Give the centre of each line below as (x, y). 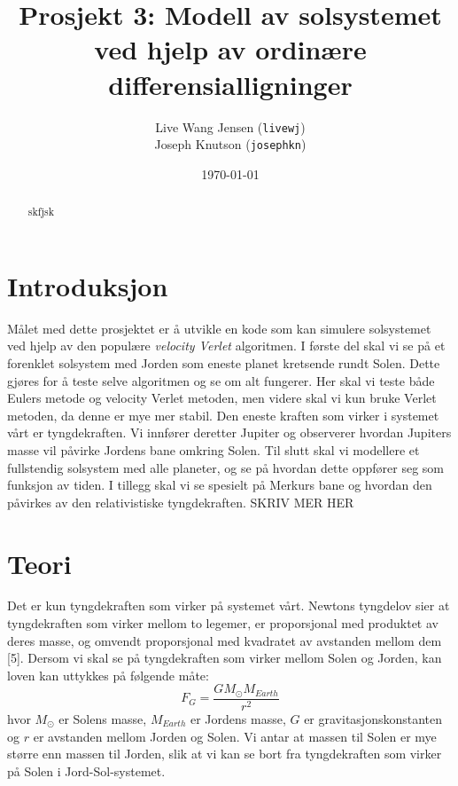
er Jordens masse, (238, 718)
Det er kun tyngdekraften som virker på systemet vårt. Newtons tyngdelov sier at (229, 605)
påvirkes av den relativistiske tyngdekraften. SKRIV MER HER (181, 502)
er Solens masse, (103, 718)
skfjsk (41, 212)
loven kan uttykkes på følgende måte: (108, 675)
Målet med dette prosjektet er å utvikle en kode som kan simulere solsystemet (219, 328)
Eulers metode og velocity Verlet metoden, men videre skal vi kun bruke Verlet (222, 398)
